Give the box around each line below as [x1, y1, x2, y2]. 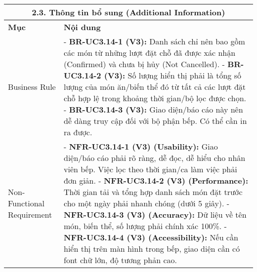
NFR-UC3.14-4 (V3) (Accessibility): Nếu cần [64, 232, 238, 243]
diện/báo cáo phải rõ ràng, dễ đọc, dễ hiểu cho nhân [64, 152, 246, 163]
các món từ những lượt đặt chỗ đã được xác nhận [64, 47, 236, 58]
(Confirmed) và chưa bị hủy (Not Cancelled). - [64, 58, 225, 70]
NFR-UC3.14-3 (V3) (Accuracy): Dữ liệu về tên [64, 209, 247, 220]
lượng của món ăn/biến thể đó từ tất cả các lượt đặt [64, 81, 246, 92]
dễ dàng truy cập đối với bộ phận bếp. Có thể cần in [64, 115, 247, 126]
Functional [8, 197, 45, 209]
